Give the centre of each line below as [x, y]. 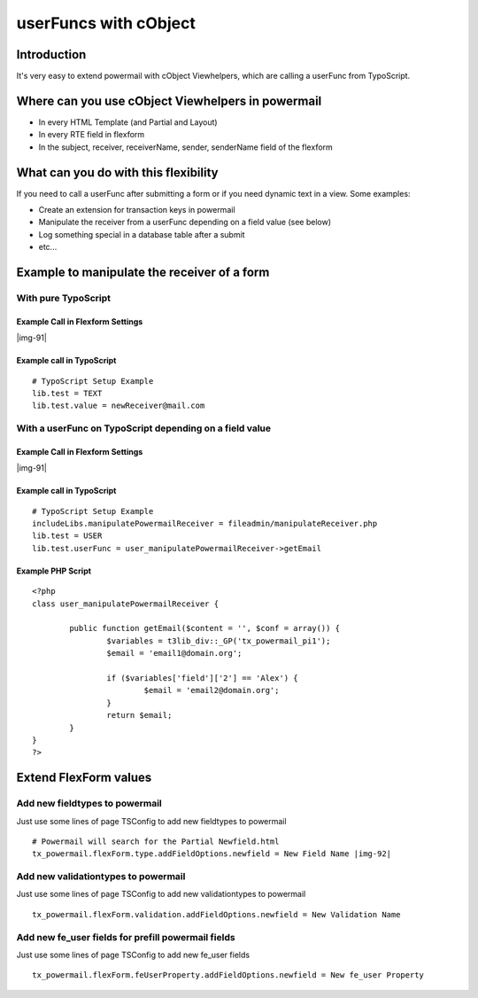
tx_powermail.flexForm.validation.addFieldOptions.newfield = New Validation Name [216, 914]
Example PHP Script [54, 571]
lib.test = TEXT [67, 393]
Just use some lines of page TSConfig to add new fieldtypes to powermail [151, 821]
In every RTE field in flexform [92, 135]
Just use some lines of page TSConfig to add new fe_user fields [133, 955]
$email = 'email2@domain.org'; [212, 690]
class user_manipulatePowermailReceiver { [126, 604]
